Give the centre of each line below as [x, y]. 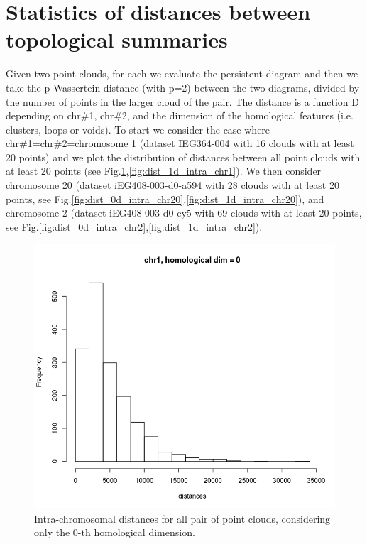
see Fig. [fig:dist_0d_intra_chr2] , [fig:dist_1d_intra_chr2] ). [134, 226]
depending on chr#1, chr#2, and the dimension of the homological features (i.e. [180, 115]
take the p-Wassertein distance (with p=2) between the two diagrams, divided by [183, 87]
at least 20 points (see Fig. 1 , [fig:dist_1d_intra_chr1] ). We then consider [164, 171]
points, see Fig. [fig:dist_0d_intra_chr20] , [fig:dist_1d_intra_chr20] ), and [165, 198]
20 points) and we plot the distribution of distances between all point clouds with [183, 157]
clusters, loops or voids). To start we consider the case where [138, 129]
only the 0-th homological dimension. [115, 532]
